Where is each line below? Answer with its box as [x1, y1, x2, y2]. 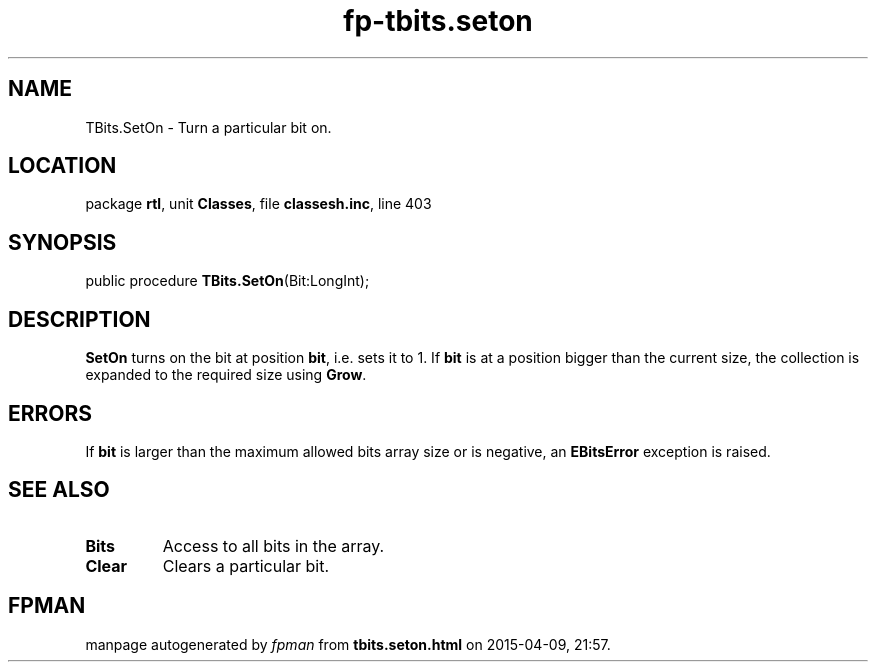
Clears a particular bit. [162, 555, 330, 576]
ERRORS [8, 400, 93, 426]
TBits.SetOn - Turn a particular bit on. [85, 118, 332, 136]
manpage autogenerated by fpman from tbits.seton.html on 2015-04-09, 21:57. [85, 635, 611, 653]
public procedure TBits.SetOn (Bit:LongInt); [85, 272, 370, 290]
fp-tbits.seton [343, 4, 533, 38]
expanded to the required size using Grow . [85, 366, 367, 384]
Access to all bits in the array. [162, 535, 385, 556]
